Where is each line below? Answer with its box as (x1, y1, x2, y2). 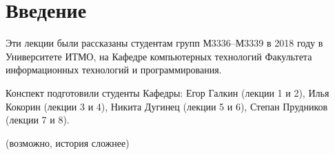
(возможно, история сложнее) (6, 135, 130, 150)
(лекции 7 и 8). (6, 112, 70, 127)
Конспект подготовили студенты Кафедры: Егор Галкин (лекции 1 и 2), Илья (6, 85, 329, 99)
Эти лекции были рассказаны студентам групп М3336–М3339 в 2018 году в (6, 36, 323, 50)
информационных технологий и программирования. (6, 62, 222, 77)
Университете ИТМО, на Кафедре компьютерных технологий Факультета (6, 49, 312, 63)
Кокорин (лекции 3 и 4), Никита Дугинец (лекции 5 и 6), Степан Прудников (6, 99, 328, 113)
